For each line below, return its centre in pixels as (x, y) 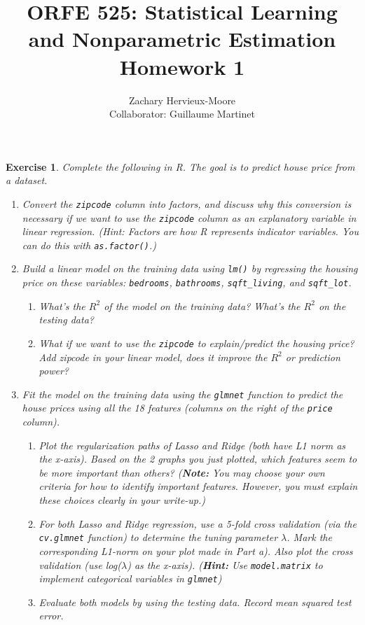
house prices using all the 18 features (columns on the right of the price (177, 408)
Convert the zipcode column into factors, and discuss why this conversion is (187, 203)
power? (54, 371)
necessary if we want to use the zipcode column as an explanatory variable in (189, 217)
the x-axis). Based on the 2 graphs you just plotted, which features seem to (198, 459)
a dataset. (27, 180)
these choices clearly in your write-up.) (122, 500)
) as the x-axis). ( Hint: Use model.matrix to (225, 564)
